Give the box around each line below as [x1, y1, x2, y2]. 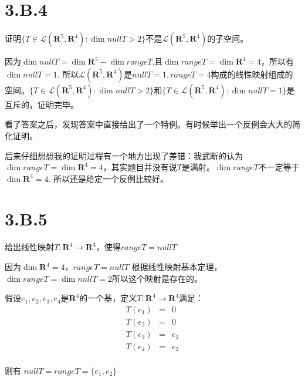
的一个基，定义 [79, 292, 137, 304]
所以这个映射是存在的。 [112, 272, 203, 284]
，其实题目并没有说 [103, 161, 177, 173]
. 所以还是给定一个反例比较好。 [48, 172, 169, 184]
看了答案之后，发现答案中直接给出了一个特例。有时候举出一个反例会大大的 [5, 118, 292, 130]
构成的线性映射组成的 [211, 68, 293, 80]
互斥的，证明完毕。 [5, 98, 79, 110]
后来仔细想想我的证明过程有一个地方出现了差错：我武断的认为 [5, 149, 243, 161]
